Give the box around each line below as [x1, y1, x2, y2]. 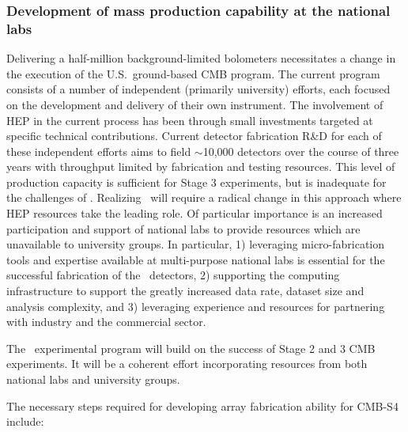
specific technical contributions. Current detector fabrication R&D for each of [6, 127, 382, 144]
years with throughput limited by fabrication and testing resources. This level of [6, 158, 395, 175]
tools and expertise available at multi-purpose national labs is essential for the [6, 251, 385, 267]
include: [6, 413, 44, 430]
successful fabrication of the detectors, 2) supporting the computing [6, 267, 340, 283]
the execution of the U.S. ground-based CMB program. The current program [6, 65, 380, 81]
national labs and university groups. [6, 371, 180, 388]
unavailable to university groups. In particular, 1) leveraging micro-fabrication [6, 236, 385, 252]
